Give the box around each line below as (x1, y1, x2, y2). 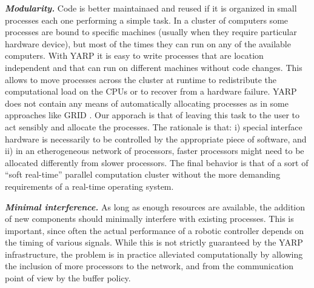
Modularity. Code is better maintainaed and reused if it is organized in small (5, 2, 297, 14)
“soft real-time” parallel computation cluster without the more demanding (5, 168, 281, 181)
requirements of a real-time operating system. (5, 179, 174, 192)
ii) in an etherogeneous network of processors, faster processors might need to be (5, 144, 304, 157)
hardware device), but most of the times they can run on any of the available (5, 37, 291, 50)
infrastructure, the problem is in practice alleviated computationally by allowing (5, 247, 303, 260)
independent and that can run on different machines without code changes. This (5, 61, 302, 73)
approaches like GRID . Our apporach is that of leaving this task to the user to (5, 109, 299, 121)
